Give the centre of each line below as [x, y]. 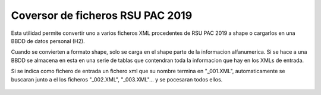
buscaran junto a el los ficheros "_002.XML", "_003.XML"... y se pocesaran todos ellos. [117, 79]
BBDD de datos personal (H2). [48, 41]
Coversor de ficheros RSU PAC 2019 [102, 15]
